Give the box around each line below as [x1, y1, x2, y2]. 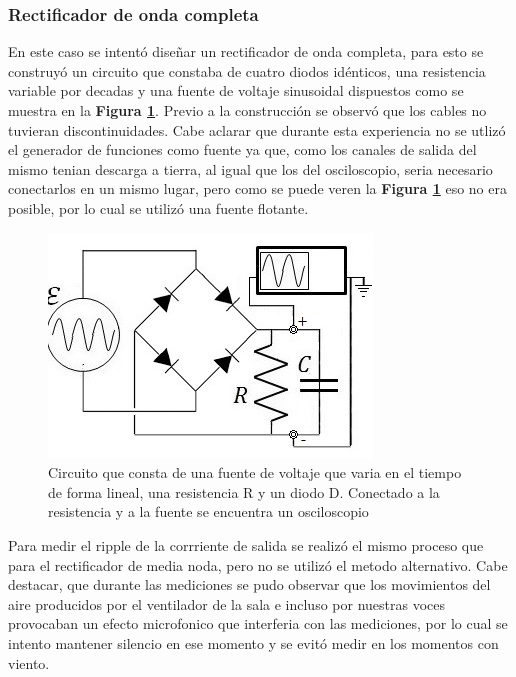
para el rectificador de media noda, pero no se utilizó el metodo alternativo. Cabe [8, 554, 508, 575]
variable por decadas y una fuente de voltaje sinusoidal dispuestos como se [8, 80, 464, 101]
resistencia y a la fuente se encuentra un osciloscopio [48, 501, 369, 522]
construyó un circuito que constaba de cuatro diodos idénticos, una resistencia [8, 60, 486, 81]
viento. [8, 652, 50, 673]
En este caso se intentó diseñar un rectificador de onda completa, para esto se [8, 41, 484, 62]
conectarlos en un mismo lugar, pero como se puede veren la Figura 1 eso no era [8, 178, 507, 199]
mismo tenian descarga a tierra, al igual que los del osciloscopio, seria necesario [8, 158, 493, 179]
